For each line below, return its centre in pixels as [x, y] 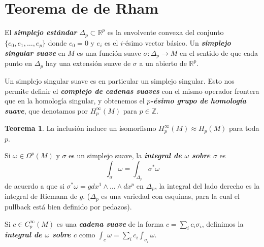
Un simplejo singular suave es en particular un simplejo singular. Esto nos [120, 80]
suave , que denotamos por [46, 110]
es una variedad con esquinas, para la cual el [170, 196]
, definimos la [223, 223]
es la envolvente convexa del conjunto [166, 32]
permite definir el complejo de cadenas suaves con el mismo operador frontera [132, 91]
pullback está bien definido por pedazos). [68, 206]
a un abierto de [163, 63]
